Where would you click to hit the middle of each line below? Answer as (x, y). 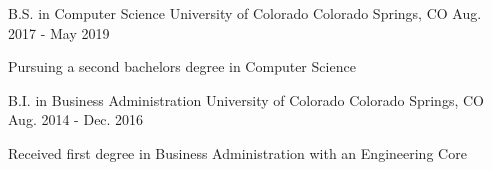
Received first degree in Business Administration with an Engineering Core (237, 152)
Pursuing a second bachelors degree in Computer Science (182, 66)
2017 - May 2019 (59, 32)
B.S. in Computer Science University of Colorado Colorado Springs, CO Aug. (245, 13)
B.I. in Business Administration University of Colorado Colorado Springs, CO (246, 99)
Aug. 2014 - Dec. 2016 (76, 119)
